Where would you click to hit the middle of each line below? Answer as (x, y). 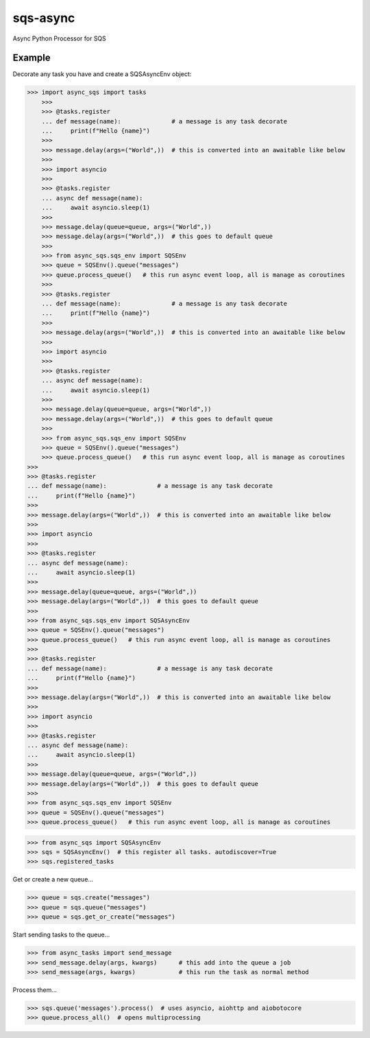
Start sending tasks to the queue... (61, 935)
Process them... (35, 990)
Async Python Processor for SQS (59, 38)
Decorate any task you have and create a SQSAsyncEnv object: (102, 74)
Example (32, 58)
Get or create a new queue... (53, 880)
